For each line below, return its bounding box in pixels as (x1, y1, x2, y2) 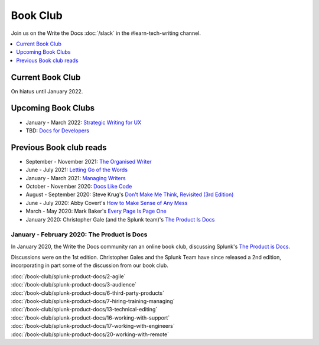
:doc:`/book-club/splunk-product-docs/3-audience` (11, 281, 137, 288)
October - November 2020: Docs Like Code (25, 183, 132, 190)
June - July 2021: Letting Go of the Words (25, 166, 128, 174)
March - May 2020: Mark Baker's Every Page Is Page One (25, 207, 167, 215)
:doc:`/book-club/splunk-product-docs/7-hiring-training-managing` (11, 298, 175, 305)
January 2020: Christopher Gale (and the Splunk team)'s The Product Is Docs (25, 216, 215, 223)
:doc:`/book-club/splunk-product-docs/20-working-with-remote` (11, 331, 170, 338)
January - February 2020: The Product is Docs (11, 230, 148, 239)
